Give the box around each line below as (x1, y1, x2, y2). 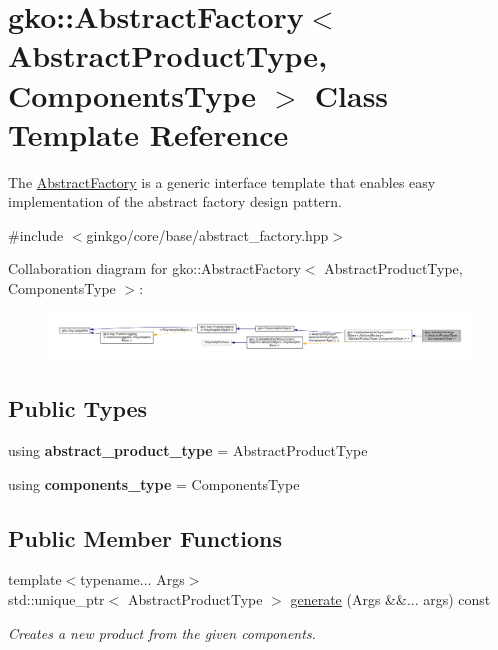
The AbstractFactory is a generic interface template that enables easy (8, 171, 436, 192)
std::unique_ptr (8, 589, 105, 610)
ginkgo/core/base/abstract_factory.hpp (86, 224, 329, 245)
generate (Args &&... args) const (290, 589, 491, 610)
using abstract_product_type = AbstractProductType (8, 440, 368, 461)
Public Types (8, 393, 148, 424)
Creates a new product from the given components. (8, 622, 316, 643)
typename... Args (80, 569, 185, 590)
